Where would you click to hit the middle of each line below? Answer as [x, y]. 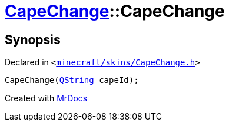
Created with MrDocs [46, 98]
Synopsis [33, 39]
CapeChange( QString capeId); [72, 80]
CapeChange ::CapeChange [115, 11]
